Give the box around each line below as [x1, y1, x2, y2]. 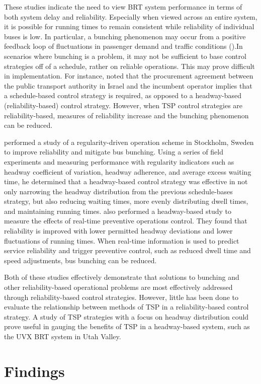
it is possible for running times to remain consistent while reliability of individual [4, 21, 254, 32]
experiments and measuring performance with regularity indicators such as [4, 156, 234, 167]
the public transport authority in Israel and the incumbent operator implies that [4, 80, 252, 91]
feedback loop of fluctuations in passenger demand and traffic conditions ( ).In [4, 41, 243, 51]
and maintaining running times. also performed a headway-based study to [4, 205, 231, 216]
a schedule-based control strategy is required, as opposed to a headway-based [4, 90, 241, 101]
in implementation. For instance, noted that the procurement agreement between [4, 70, 253, 81]
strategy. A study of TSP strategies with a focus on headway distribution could [4, 311, 249, 322]
